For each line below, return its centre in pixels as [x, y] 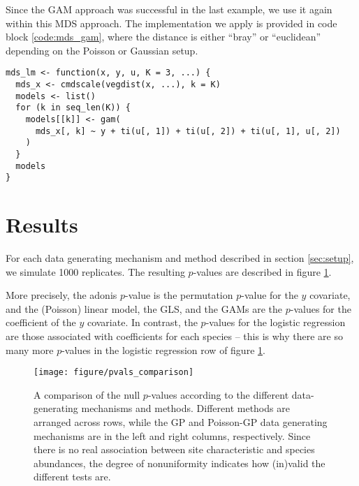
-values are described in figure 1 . [262, 271]
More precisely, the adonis [61, 295]
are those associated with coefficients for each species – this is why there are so [174, 336]
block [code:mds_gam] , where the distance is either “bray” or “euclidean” [163, 37]
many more [30, 349]
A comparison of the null [87, 394]
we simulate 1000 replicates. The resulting [95, 271]
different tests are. [72, 477]
